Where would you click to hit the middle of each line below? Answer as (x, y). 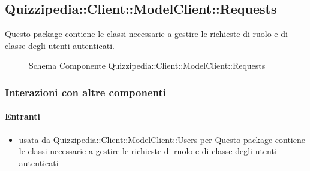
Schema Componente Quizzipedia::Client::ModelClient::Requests (147, 65)
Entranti (23, 116)
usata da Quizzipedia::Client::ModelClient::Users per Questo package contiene (162, 139)
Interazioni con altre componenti (85, 92)
